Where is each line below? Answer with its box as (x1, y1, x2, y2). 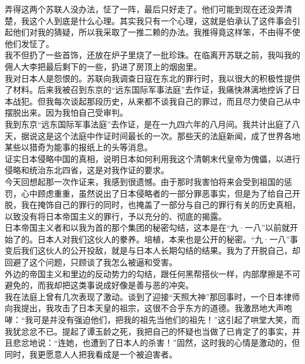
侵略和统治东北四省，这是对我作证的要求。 (5, 164, 169, 176)
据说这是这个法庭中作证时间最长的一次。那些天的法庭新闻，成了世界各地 (21, 129, 300, 141)
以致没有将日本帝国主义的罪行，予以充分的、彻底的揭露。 (5, 210, 226, 222)
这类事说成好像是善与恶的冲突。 (70, 279, 194, 291)
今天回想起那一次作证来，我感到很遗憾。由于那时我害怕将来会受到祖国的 (5, 175, 284, 187)
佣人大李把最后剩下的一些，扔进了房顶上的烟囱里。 (5, 60, 202, 72)
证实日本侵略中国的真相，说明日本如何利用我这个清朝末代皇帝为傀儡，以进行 (5, 152, 300, 164)
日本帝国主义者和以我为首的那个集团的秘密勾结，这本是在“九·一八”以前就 (5, 221, 290, 234)
